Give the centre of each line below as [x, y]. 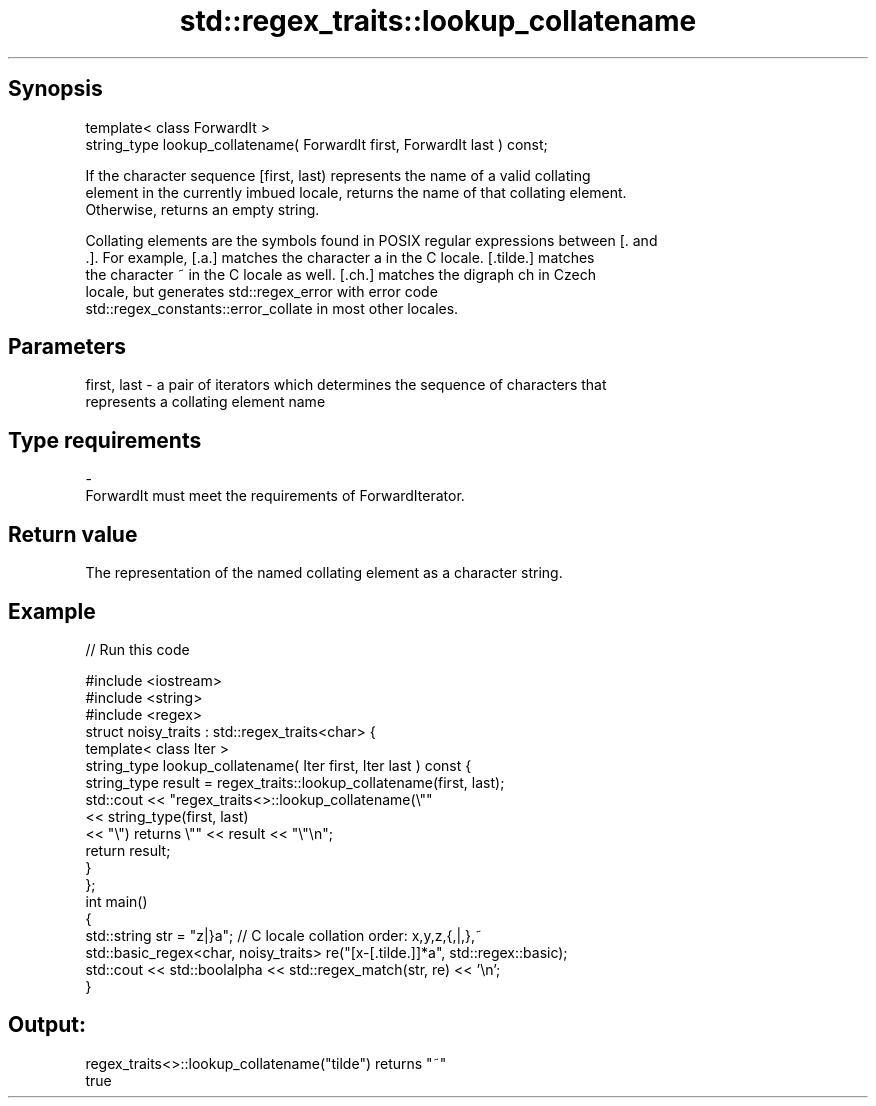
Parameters [67, 347]
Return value [73, 534]
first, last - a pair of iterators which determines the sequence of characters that [346, 385]
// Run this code [137, 649]
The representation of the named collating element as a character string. [324, 573]
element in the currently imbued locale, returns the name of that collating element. [356, 192]
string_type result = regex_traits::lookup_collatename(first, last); [295, 782]
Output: [47, 1025]
